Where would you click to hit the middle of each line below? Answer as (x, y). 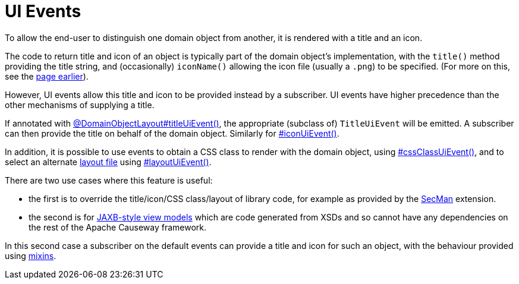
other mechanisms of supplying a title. (80, 105)
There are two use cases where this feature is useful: (109, 180)
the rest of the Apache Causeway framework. (118, 227)
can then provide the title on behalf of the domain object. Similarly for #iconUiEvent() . (172, 133)
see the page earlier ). (47, 76)
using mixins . (31, 255)
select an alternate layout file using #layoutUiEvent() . (108, 162)
